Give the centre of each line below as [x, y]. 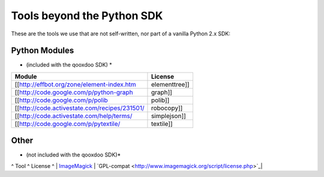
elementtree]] [170, 84]
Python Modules [43, 51]
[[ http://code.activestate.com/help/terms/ [73, 116]
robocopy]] [167, 108]
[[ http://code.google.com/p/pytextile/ [67, 124]
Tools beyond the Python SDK [87, 16]
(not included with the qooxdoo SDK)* [73, 155]
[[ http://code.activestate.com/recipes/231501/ [79, 108]
